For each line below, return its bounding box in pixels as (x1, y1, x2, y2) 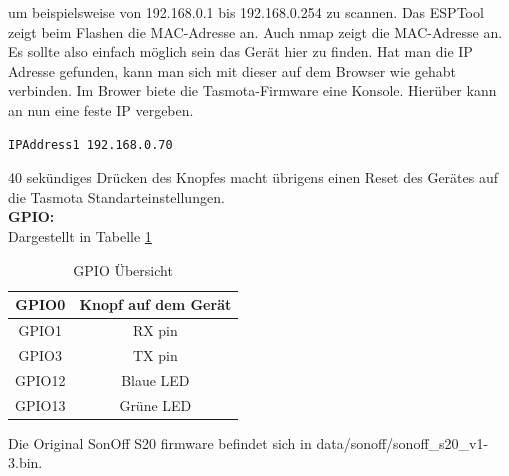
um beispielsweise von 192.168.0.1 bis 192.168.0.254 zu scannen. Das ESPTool (8, 2, 484, 22)
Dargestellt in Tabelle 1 (8, 225, 152, 246)
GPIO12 (15, 369, 66, 390)
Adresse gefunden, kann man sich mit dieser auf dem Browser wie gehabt (8, 60, 456, 81)
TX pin (132, 344, 178, 365)
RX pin (132, 319, 178, 340)
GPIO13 (15, 394, 66, 415)
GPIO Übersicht (73, 259, 173, 280)
